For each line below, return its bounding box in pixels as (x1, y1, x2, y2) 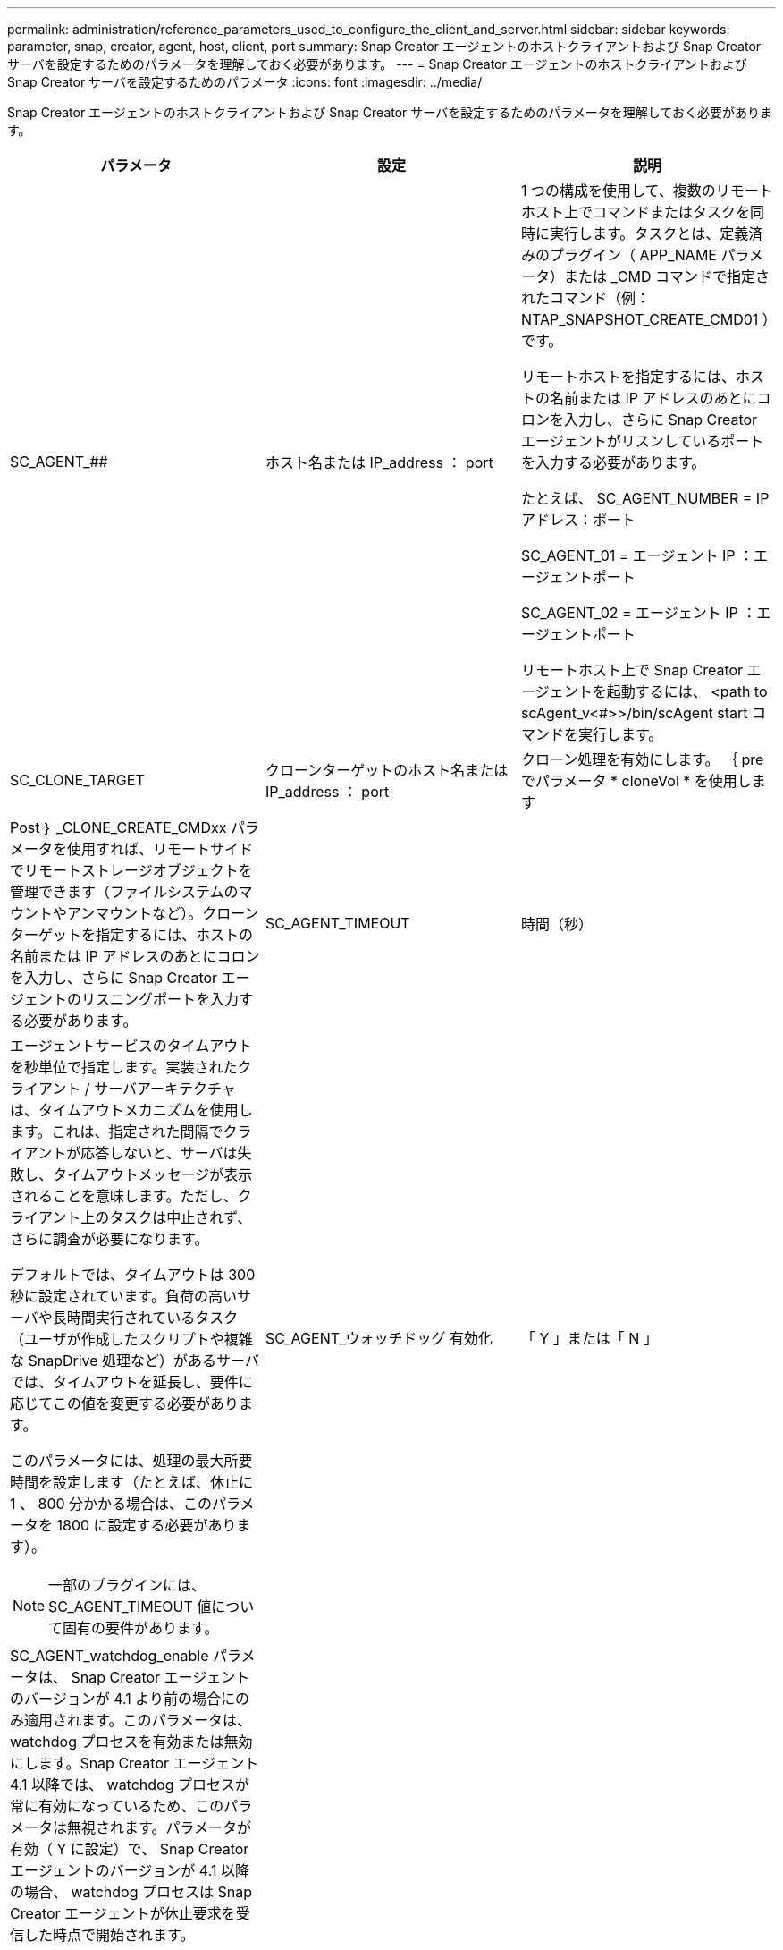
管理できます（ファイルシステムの (10, 883, 239, 901)
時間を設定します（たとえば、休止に (10, 1473, 254, 1491)
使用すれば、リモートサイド (67, 840, 254, 858)
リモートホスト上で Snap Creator (520, 661, 744, 679)
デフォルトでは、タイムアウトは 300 (10, 1266, 256, 1284)
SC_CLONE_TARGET (10, 771, 145, 789)
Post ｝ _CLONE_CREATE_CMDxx (10, 818, 227, 836)
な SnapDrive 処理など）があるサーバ (10, 1352, 259, 1369)
